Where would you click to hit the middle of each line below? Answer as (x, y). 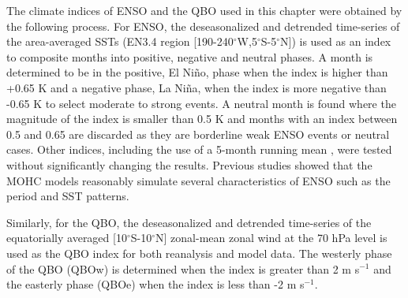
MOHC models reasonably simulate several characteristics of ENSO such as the (198, 180)
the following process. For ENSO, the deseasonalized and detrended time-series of (203, 26)
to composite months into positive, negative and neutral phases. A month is (190, 56)
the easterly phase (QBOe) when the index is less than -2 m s (155, 284)
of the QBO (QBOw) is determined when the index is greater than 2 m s (183, 268)
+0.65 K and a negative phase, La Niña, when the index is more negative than (197, 87)
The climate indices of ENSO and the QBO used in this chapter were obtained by (204, 10)
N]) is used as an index (336, 41)
